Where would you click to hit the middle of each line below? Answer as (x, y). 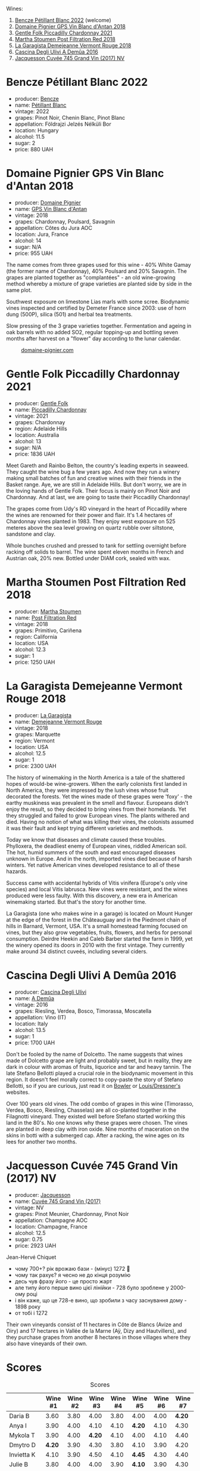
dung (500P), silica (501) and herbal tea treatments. (69, 314)
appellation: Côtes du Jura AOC (54, 228)
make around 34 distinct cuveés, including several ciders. (77, 951)
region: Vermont (35, 741)
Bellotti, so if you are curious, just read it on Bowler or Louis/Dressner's (93, 1086)
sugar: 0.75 (29, 1239)
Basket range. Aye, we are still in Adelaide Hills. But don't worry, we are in (96, 484)
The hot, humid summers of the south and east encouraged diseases (91, 852)
